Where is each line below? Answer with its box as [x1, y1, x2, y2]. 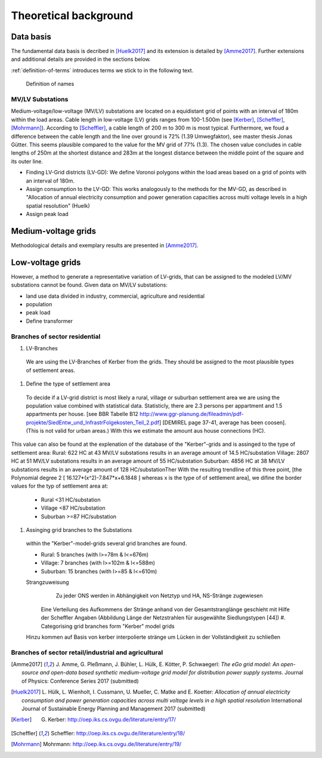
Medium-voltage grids [11, 226, 97, 236]
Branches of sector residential [11, 332, 101, 340]
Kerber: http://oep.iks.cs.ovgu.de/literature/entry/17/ [48, 716, 176, 723]
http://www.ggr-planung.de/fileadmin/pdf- [139, 411, 244, 418]
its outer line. [11, 158, 43, 165]
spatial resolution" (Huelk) [26, 202, 91, 209]
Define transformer [26, 317, 73, 325]
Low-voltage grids [11, 257, 81, 267]
